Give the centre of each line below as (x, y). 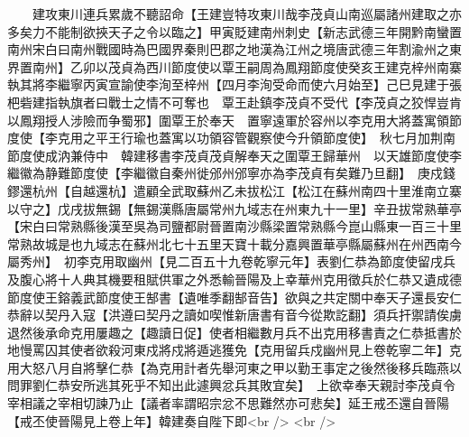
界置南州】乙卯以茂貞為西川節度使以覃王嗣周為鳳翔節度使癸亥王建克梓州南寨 (234, 66)
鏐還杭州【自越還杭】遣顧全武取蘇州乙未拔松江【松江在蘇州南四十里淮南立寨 (234, 190)
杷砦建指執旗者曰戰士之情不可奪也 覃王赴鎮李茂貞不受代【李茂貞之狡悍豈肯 (234, 102)
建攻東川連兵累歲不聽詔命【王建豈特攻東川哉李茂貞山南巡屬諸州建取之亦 (247, 14)
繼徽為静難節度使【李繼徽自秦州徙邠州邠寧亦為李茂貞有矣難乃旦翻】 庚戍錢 (231, 173)
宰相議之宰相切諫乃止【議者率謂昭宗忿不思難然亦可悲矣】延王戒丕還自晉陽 (228, 403)
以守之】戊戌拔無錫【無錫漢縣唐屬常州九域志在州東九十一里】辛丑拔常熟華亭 (234, 208)
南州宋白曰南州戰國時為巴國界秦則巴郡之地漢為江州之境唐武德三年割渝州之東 (234, 49)
